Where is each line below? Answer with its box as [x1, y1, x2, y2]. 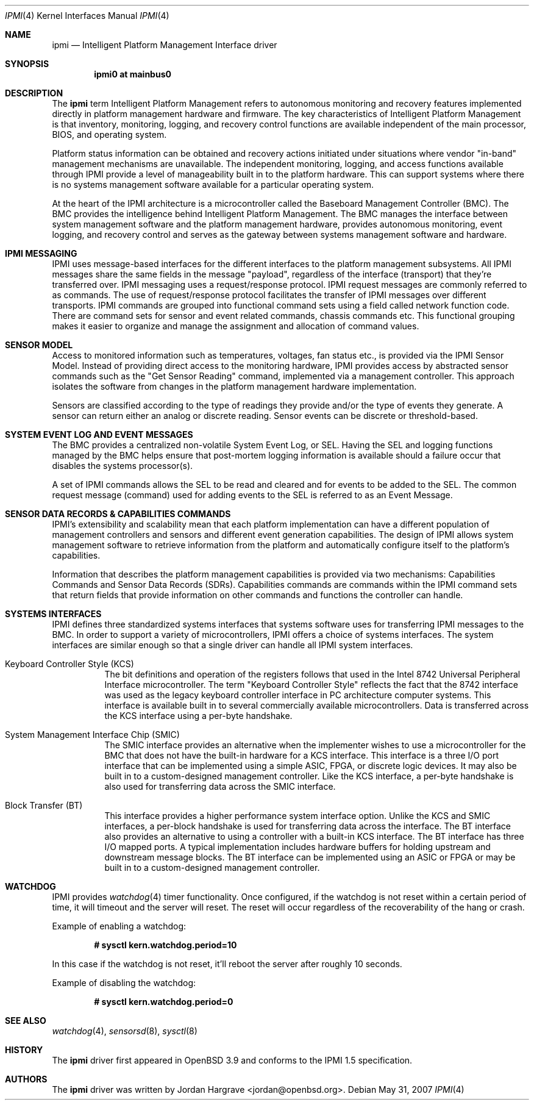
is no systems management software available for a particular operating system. [52, 179, 374, 190]
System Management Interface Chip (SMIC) [5, 729, 180, 740]
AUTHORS [5, 1074, 48, 1084]
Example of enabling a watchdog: [52, 921, 187, 931]
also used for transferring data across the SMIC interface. [104, 781, 336, 792]
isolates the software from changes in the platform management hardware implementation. [52, 381, 417, 392]
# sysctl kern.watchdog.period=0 [94, 996, 233, 1007]
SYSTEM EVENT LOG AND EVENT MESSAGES [5, 429, 193, 440]
